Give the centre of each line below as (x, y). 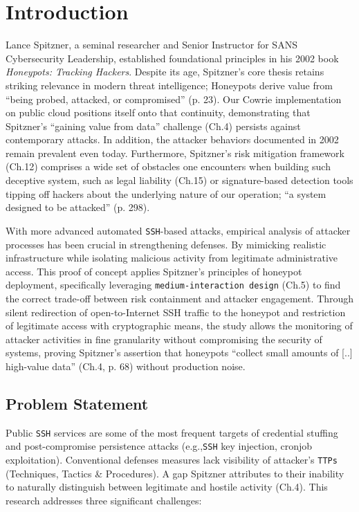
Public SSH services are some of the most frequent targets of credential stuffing (172, 432)
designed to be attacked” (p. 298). (78, 207)
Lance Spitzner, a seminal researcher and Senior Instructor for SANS (151, 45)
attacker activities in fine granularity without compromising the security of (164, 339)
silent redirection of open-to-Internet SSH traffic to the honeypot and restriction (176, 312)
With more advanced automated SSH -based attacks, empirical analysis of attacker (178, 230)
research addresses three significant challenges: (104, 500)
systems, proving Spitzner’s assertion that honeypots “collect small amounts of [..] (179, 353)
